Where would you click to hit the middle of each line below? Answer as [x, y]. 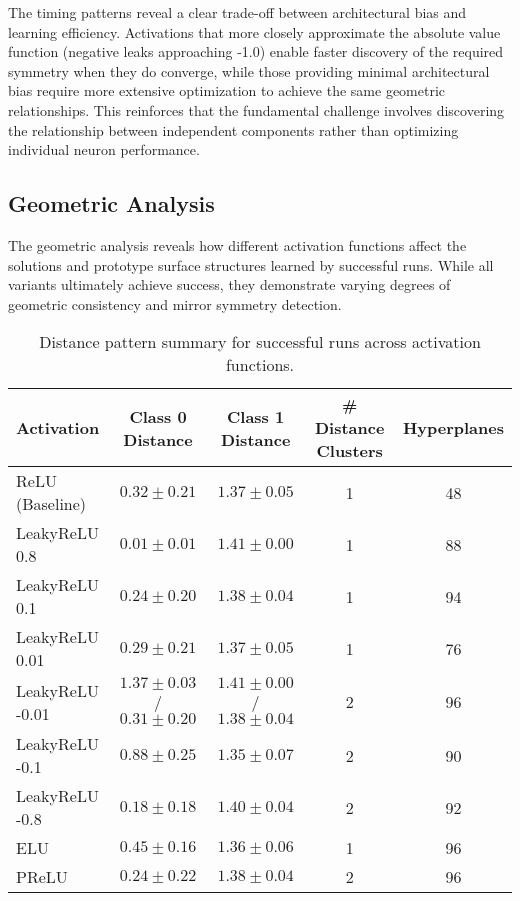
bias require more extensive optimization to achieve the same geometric [227, 90]
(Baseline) [51, 504]
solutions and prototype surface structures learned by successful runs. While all [251, 264]
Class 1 [256, 416]
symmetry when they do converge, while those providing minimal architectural [249, 70]
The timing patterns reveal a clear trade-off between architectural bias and [237, 12]
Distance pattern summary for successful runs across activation [260, 342]
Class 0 [158, 416]
